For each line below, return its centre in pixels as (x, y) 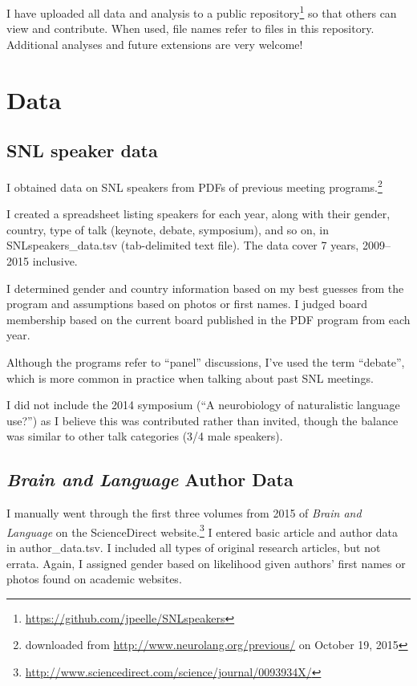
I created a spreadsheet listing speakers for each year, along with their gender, (198, 214)
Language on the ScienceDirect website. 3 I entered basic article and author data (202, 530)
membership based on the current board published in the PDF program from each (208, 319)
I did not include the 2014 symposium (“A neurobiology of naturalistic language (203, 405)
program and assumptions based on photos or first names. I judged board (187, 304)
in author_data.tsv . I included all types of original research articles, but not (194, 548)
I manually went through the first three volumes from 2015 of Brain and (184, 513)
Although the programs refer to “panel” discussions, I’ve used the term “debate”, (206, 362)
